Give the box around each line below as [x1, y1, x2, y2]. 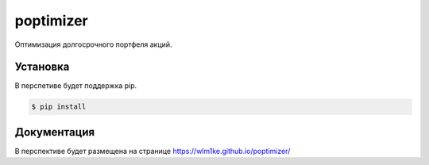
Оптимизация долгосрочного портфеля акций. [14, 40, 172, 49]
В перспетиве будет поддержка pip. [14, 81, 137, 90]
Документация [14, 125, 95, 139]
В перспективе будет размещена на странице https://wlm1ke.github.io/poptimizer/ [14, 146, 291, 155]
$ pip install [31, 102, 87, 111]
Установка [14, 60, 70, 74]
